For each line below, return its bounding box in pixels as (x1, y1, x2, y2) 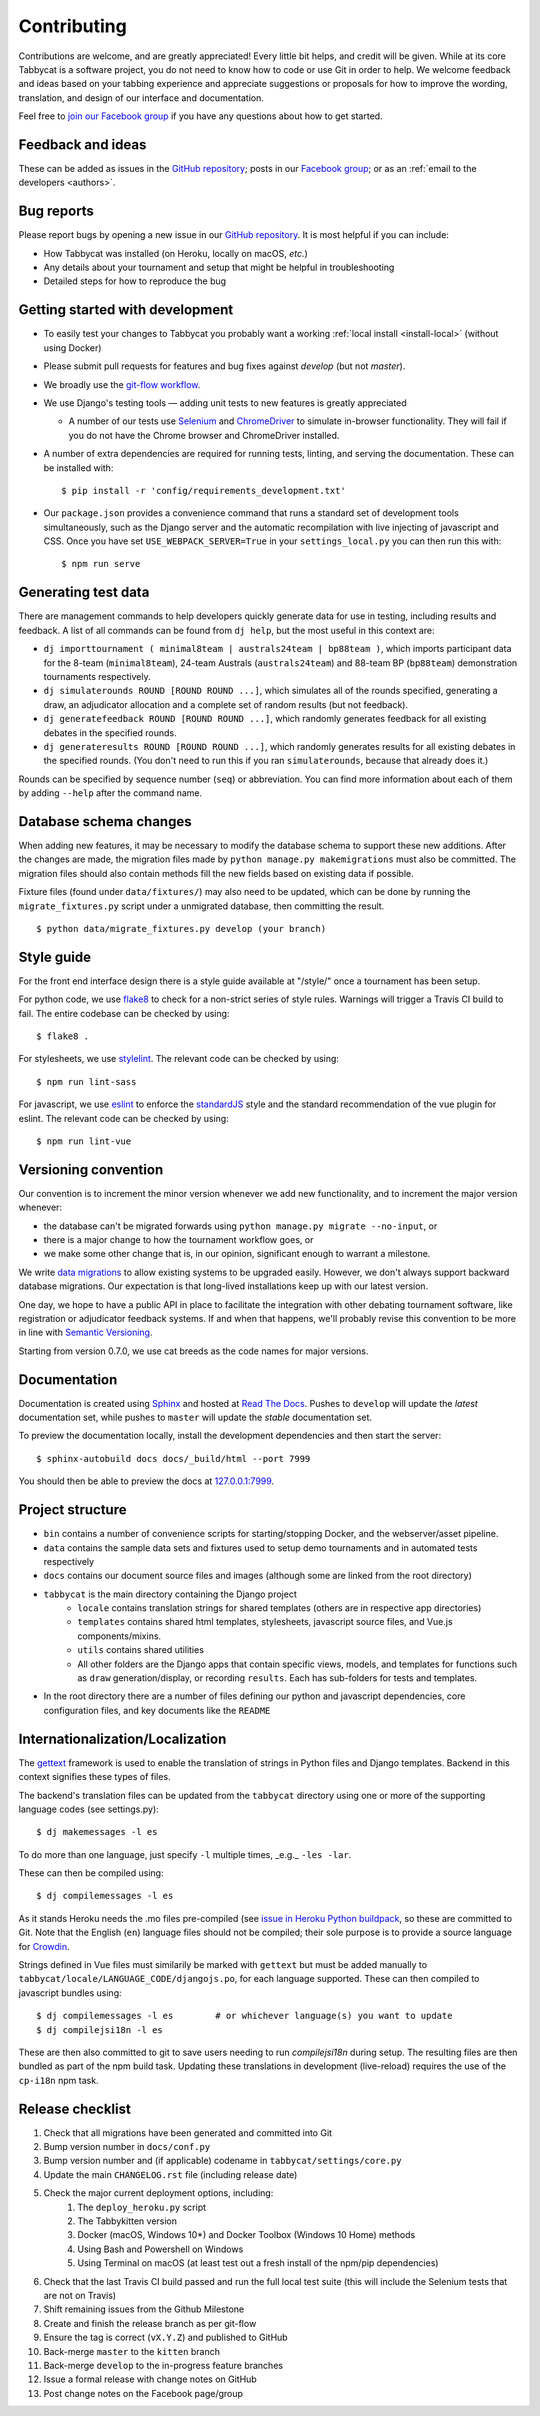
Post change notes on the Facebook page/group (43, 2387, 244, 2399)
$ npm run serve (61, 558, 141, 570)
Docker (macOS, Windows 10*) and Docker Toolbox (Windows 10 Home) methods (77, 2229, 416, 2241)
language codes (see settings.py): (18, 1803, 159, 1815)
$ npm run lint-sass (36, 1076, 137, 1087)
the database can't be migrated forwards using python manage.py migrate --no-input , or (43, 1220, 438, 1232)
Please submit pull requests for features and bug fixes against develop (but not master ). (43, 360, 406, 372)
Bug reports (18, 203, 95, 220)
